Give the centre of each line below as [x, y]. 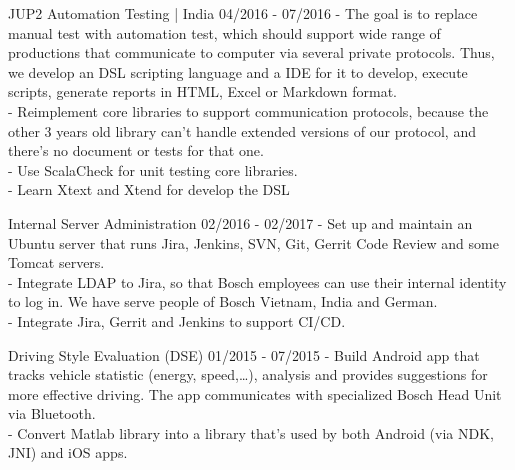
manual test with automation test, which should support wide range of [224, 32]
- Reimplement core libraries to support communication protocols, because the [248, 110]
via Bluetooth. [52, 413]
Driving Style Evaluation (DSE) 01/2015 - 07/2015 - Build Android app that [244, 354]
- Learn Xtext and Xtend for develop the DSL [149, 189]
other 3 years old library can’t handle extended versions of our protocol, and [242, 130]
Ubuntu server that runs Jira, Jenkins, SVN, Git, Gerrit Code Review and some [253, 242]
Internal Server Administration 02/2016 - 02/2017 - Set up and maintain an [240, 222]
